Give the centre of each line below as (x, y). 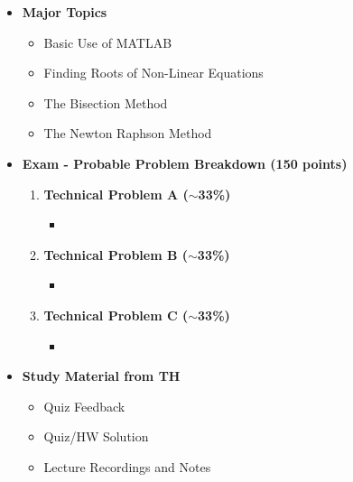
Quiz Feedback (84, 406)
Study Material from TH (101, 376)
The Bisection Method (106, 102)
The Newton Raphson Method (128, 133)
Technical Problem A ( (116, 194)
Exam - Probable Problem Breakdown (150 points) (185, 163)
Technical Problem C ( (116, 315)
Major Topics (65, 12)
